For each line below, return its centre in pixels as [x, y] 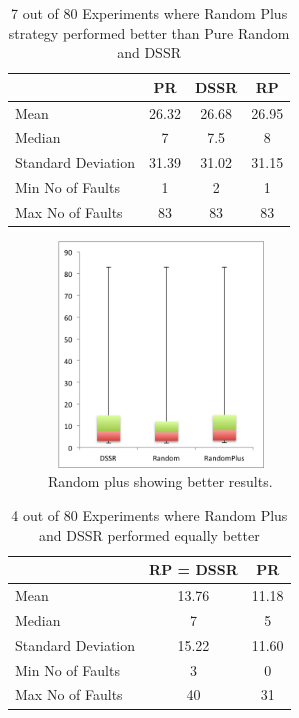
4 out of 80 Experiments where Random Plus [149, 515]
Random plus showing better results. [160, 481]
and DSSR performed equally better [149, 534]
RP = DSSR [193, 569]
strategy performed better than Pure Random [149, 32]
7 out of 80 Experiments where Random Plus [149, 13]
